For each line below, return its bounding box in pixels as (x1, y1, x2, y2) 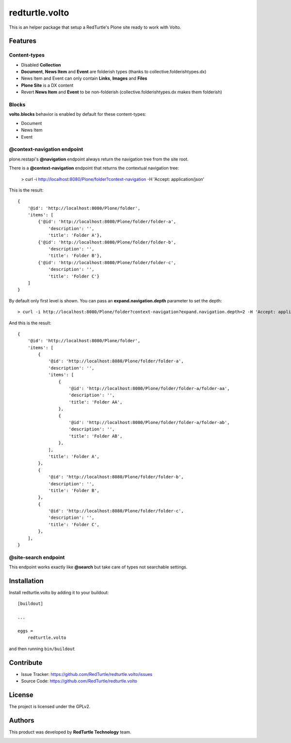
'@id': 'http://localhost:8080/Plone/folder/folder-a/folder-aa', (68, 386, 230, 391)
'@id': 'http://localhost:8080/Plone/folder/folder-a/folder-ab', (68, 420, 230, 425)
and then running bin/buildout (9, 646, 75, 652)
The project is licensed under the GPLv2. (9, 704, 91, 709)
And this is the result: (9, 320, 51, 326)
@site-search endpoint (9, 554, 65, 561)
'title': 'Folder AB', (68, 433, 123, 439)
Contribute (9, 658, 43, 667)
